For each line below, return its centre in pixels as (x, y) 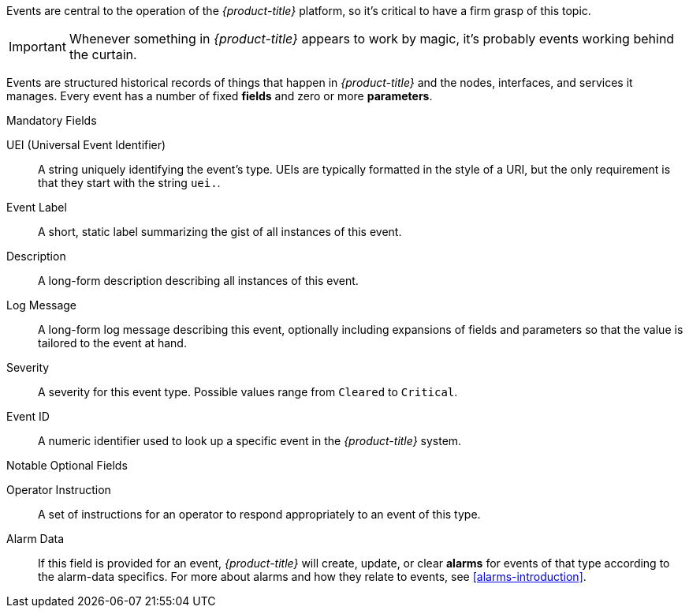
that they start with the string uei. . (129, 183)
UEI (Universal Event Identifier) (86, 145)
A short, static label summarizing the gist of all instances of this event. (220, 232)
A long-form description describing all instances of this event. (198, 281)
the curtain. (103, 54)
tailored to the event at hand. (112, 343)
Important (37, 47)
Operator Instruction (59, 490)
